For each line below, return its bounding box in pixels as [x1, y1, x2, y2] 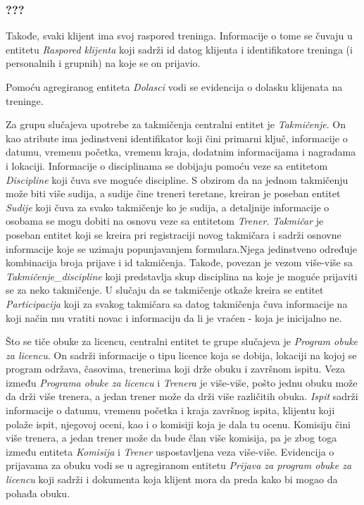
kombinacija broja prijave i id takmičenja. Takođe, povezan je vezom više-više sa [6, 255, 353, 270]
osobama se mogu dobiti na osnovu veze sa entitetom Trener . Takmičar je [6, 213, 324, 228]
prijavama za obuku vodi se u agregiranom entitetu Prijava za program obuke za [6, 458, 352, 473]
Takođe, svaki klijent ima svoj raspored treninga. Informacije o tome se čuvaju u [6, 28, 353, 43]
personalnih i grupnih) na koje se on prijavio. [6, 56, 201, 70]
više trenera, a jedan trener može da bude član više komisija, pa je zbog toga [6, 430, 337, 445]
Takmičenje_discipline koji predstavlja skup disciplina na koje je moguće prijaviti [6, 268, 358, 283]
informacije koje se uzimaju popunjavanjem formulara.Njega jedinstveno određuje [6, 241, 357, 256]
